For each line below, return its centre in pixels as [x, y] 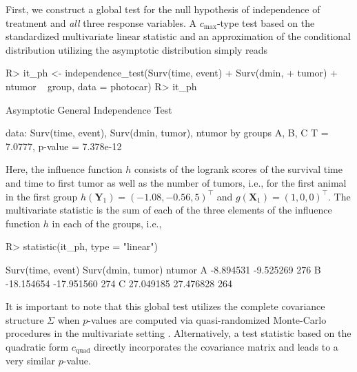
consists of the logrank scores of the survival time [238, 169]
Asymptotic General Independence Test [89, 109]
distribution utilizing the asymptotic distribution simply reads [137, 49]
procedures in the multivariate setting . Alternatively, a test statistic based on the [178, 333]
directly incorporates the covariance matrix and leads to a [216, 346]
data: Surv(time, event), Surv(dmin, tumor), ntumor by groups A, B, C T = [167, 133]
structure [25, 319]
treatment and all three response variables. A [101, 22]
